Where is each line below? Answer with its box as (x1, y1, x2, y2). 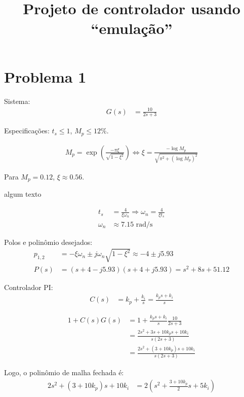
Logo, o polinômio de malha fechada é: (4, 367, 124, 378)
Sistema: (4, 95, 30, 106)
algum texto (4, 189, 42, 199)
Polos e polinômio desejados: (4, 236, 93, 247)
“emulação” (91, 18, 173, 39)
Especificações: (4, 125, 50, 136)
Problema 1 (4, 66, 87, 87)
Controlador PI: (4, 281, 53, 292)
